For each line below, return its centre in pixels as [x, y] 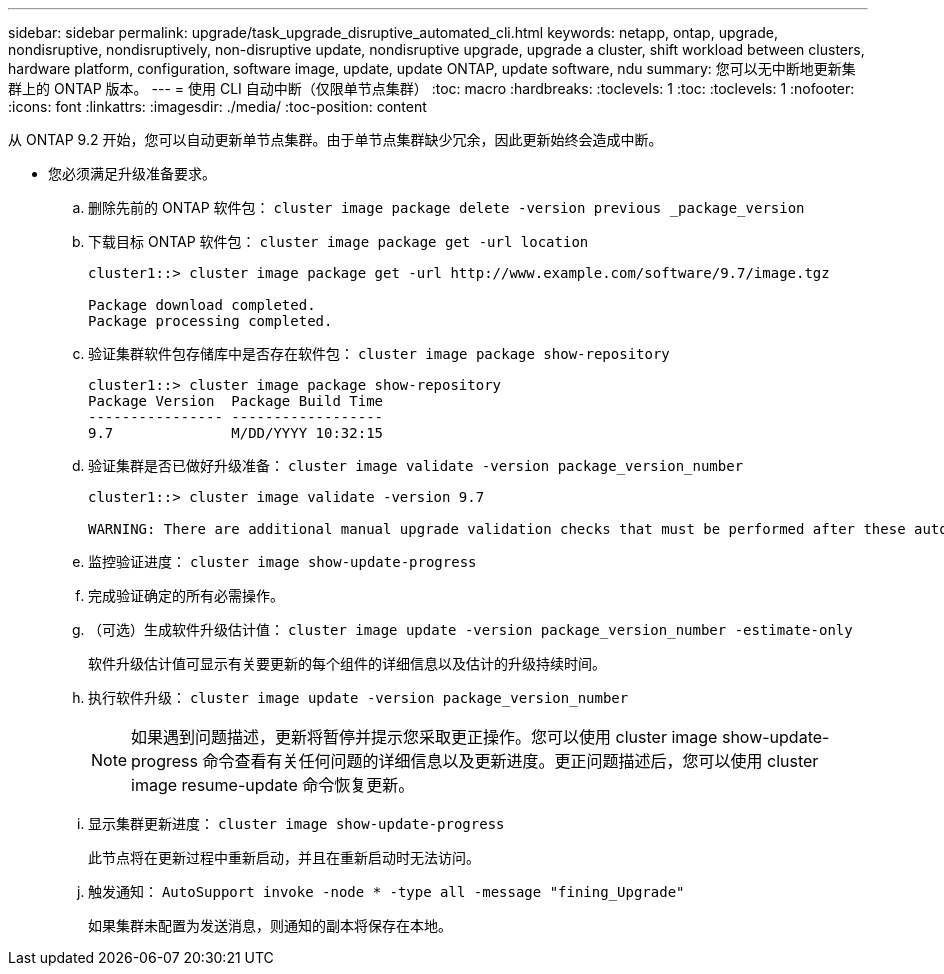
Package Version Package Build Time [236, 401]
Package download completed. [202, 305]
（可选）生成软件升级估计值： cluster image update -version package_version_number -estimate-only [470, 629]
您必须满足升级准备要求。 [132, 173]
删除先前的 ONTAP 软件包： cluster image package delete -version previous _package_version [446, 207]
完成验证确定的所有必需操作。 [186, 595]
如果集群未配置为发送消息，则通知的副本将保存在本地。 [270, 925]
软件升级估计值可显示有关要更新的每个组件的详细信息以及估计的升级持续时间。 [347, 663]
